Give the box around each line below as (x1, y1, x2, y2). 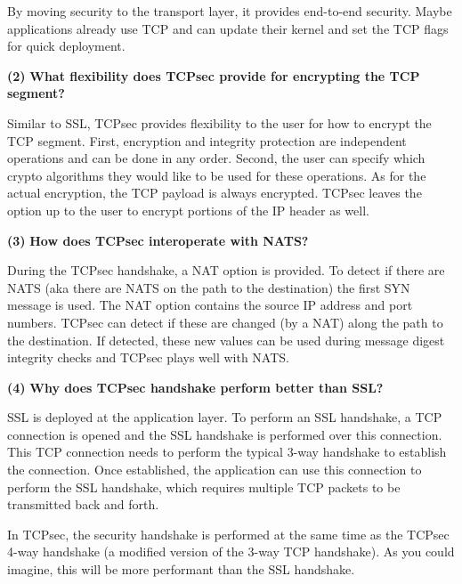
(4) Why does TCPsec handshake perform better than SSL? (7, 377, 384, 396)
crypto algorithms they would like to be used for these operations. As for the (7, 166, 426, 184)
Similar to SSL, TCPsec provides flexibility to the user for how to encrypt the (7, 113, 432, 132)
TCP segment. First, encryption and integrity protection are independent (7, 131, 407, 150)
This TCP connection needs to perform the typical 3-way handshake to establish (7, 442, 447, 461)
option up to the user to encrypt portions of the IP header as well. (7, 200, 369, 219)
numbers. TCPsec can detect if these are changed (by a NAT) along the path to (7, 312, 443, 331)
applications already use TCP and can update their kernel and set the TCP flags (7, 19, 449, 37)
